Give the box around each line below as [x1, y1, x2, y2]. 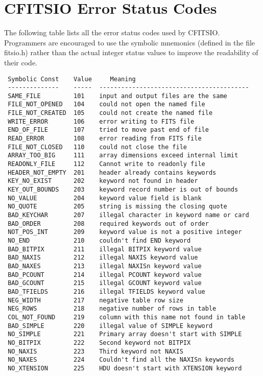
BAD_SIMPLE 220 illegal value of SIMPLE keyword [8, 322, 213, 330]
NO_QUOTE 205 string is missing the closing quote [8, 203, 227, 210]
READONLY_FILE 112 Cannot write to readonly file [8, 160, 205, 168]
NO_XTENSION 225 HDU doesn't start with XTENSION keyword [8, 364, 242, 372]
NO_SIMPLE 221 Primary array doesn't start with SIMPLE [8, 331, 242, 338]
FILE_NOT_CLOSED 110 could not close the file [8, 143, 187, 151]
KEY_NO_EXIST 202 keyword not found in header [8, 177, 198, 185]
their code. [4, 57, 37, 67]
